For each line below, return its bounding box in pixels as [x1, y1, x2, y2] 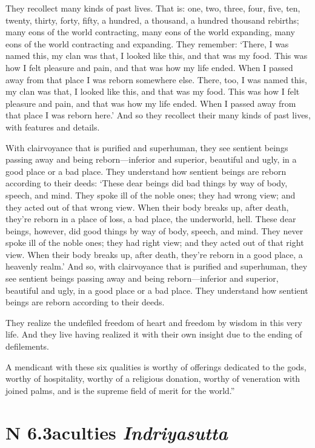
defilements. [5, 340, 50, 353]
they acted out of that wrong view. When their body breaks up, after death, [5, 200, 289, 213]
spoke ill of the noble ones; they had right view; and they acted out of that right [5, 236, 304, 249]
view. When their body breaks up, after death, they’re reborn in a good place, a [5, 248, 303, 260]
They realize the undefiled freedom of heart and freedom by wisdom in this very [5, 316, 302, 328]
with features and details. [5, 120, 100, 133]
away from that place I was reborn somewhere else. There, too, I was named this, [5, 73, 307, 86]
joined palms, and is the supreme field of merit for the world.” [5, 384, 235, 396]
